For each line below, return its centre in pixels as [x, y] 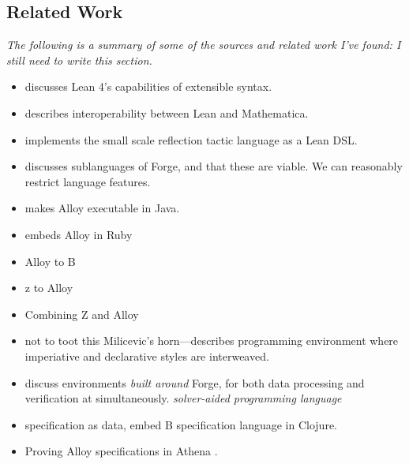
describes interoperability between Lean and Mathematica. [167, 112]
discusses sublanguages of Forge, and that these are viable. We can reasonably [214, 166]
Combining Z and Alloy [82, 314]
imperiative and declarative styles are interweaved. [147, 355]
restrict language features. [88, 181]
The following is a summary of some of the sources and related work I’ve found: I [204, 45]
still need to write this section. [79, 60]
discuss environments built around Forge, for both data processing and [195, 382]
